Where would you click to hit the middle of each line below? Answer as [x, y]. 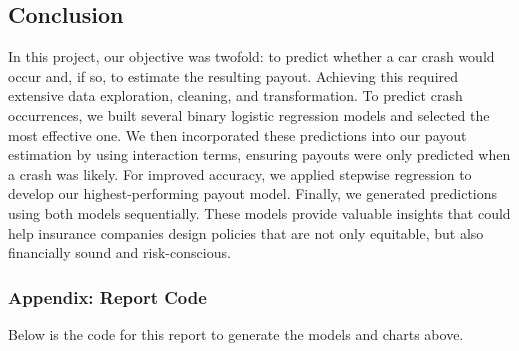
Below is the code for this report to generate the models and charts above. [236, 333]
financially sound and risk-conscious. [119, 252]
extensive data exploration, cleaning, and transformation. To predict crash [235, 95]
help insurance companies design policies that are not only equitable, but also [246, 232]
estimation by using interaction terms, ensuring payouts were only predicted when [259, 154]
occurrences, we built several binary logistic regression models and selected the [249, 114]
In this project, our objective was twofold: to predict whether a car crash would [251, 56]
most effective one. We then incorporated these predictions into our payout [237, 134]
